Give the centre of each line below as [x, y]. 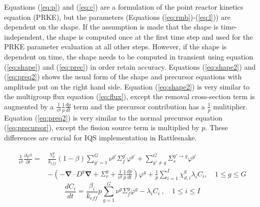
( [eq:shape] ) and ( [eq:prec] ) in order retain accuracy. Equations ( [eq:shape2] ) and [130, 66]
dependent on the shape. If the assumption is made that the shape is [111, 27]
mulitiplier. [230, 106]
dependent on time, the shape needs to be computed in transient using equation [129, 56]
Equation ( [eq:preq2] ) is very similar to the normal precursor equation [113, 117]
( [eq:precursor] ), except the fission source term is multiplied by [102, 127]
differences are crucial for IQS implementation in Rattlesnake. [100, 137]
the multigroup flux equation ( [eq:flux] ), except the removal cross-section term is [129, 96]
